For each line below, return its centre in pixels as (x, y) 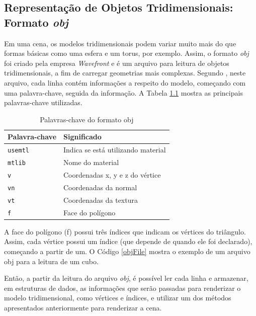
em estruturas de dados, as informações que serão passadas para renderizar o (122, 288)
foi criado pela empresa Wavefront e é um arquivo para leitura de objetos (117, 63)
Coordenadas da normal (100, 187)
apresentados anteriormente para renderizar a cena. (83, 308)
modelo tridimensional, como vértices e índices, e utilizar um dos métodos (118, 298)
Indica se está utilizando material (115, 150)
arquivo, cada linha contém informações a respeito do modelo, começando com (125, 82)
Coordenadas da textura (101, 200)
